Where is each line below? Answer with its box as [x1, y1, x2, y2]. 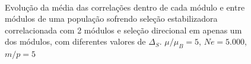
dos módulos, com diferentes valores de [5, 35, 146, 48]
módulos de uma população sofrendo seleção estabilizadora [5, 12, 218, 25]
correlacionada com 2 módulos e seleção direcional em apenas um [5, 23, 242, 36]
